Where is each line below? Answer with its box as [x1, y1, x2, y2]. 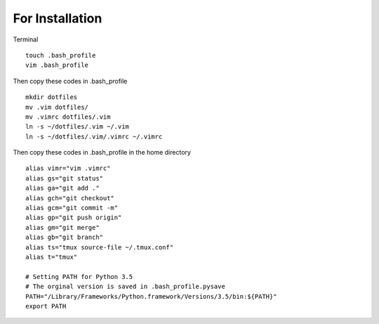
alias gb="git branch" [25, 233, 104, 242]
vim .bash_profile [25, 61, 89, 70]
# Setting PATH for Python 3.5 [25, 273, 133, 280]
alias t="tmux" [25, 253, 78, 261]
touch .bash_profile [25, 51, 96, 59]
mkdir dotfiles [25, 93, 78, 101]
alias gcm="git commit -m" [25, 204, 119, 212]
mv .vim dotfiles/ [25, 103, 89, 111]
